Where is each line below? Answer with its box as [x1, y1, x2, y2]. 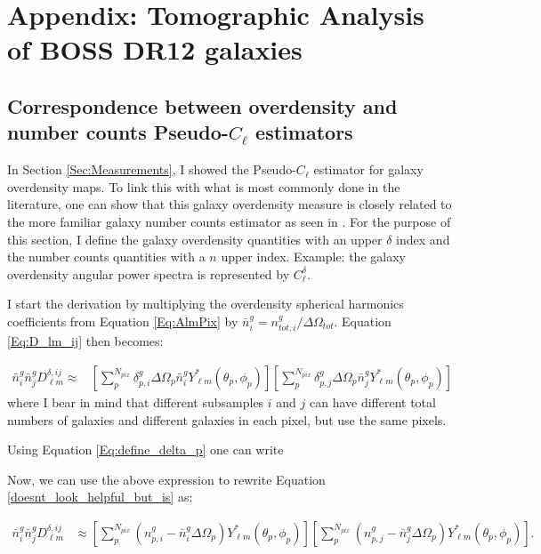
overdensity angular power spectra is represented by [7, 264, 290, 283]
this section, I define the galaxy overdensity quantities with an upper [7, 229, 383, 248]
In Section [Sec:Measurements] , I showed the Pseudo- [7, 160, 296, 179]
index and [396, 229, 450, 248]
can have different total [309, 392, 436, 411]
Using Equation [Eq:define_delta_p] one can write [7, 440, 284, 459]
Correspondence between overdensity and [7, 92, 398, 119]
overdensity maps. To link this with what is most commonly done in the [7, 177, 400, 196]
